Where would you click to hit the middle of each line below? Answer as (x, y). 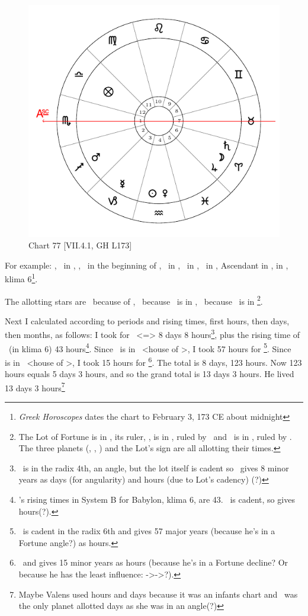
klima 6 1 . (21, 278)
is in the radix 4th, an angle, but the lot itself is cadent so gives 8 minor (156, 467)
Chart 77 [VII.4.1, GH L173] (80, 245)
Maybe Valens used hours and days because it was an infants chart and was (158, 594)
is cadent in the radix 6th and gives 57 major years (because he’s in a (149, 531)
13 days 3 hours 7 (35, 387)
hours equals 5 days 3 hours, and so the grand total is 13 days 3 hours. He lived (150, 374)
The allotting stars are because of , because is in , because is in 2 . (134, 300)
